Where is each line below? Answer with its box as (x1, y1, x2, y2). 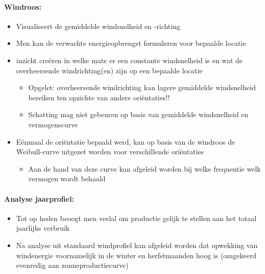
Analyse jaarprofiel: (4, 193, 75, 204)
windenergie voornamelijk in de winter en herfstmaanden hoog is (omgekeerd (16, 250, 256, 260)
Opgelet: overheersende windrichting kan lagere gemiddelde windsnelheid (28, 82, 256, 93)
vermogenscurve (28, 119, 78, 129)
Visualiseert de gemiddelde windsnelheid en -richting (16, 20, 180, 31)
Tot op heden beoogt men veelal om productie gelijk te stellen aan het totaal (16, 212, 257, 223)
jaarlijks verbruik (16, 223, 70, 233)
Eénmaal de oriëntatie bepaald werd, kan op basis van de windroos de (16, 136, 235, 147)
